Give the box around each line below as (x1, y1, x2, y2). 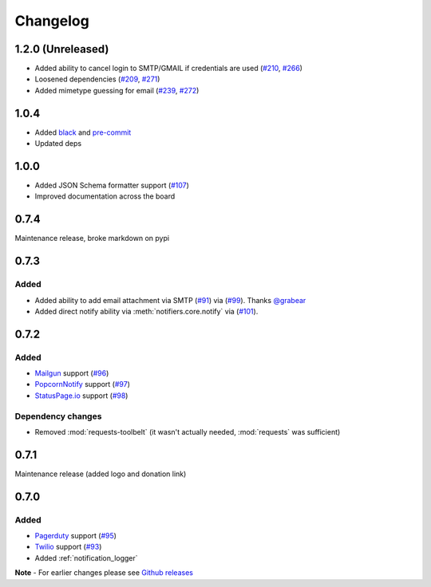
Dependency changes (14, 411, 102, 422)
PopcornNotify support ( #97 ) (34, 380, 131, 389)
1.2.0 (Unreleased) (14, 42, 109, 56)
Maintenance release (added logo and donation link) (14, 469, 187, 479)
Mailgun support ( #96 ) (34, 368, 109, 378)
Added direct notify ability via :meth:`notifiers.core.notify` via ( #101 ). (34, 306, 259, 316)
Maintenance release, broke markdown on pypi (14, 234, 170, 243)
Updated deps (34, 139, 82, 148)
